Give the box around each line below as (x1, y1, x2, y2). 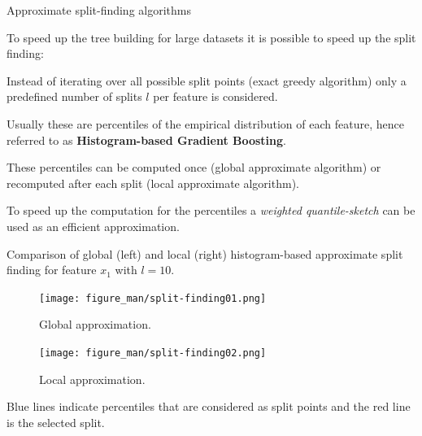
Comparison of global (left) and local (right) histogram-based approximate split (7, 245, 403, 262)
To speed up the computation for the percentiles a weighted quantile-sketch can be (7, 202, 415, 219)
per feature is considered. (153, 88, 278, 105)
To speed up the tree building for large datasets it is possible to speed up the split (7, 28, 416, 46)
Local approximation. (39, 370, 146, 387)
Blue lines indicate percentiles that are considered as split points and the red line (7, 398, 411, 415)
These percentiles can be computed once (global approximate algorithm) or (7, 159, 381, 176)
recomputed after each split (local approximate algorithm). (7, 174, 299, 191)
